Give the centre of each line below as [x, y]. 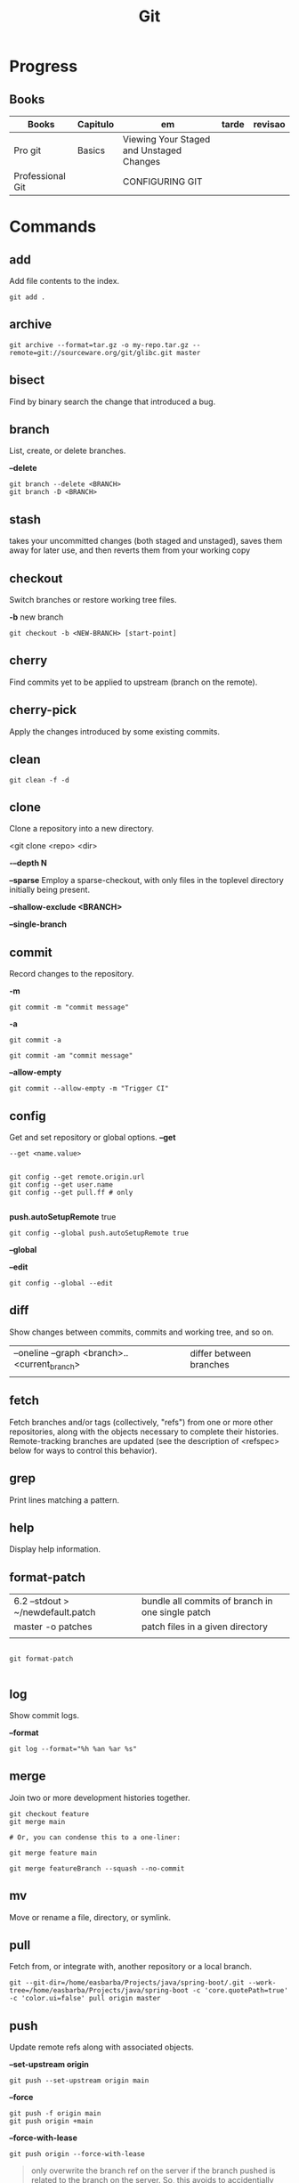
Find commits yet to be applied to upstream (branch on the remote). [133, 682]
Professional [40, 176]
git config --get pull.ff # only [71, 1192]
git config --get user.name [61, 1185]
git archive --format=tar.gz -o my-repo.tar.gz [99, 345]
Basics [91, 150]
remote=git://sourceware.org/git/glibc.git [91, 353]
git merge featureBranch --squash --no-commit [97, 1868]
